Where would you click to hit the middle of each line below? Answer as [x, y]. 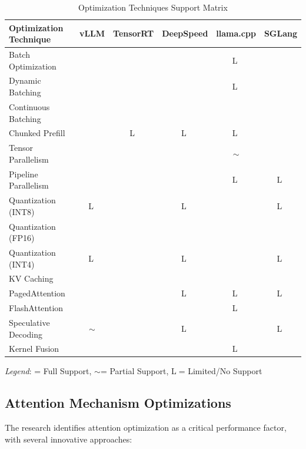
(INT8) [22, 211]
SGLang [280, 33]
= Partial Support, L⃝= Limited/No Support [181, 371]
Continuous [29, 106]
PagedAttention [37, 293]
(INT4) [22, 264]
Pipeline [24, 174]
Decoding [26, 334]
